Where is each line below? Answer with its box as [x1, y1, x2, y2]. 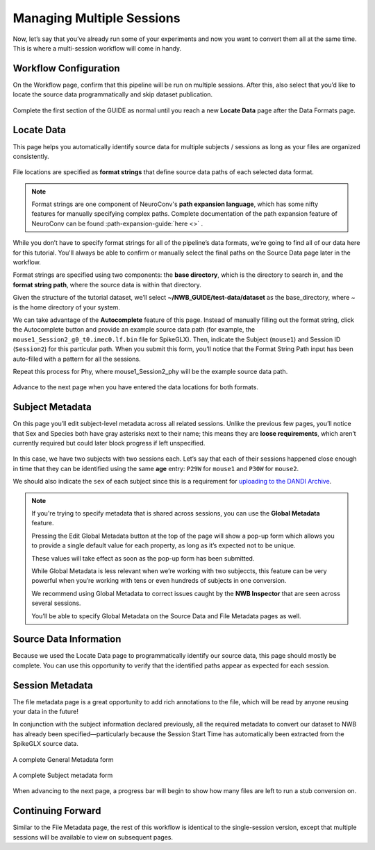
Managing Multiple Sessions [12, 10, 181, 26]
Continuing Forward [12, 805, 101, 817]
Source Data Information [12, 634, 122, 645]
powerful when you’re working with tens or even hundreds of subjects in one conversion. [31, 577, 287, 585]
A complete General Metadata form [12, 755, 114, 763]
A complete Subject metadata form [12, 771, 113, 780]
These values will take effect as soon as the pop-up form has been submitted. [31, 554, 255, 562]
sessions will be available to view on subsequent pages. [12, 833, 174, 841]
